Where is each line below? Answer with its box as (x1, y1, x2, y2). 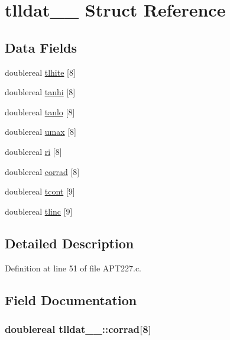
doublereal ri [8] (5, 145, 62, 157)
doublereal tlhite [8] (5, 66, 76, 78)
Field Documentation (5, 290, 137, 309)
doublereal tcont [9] (5, 185, 75, 197)
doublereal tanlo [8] (5, 105, 75, 118)
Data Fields (5, 38, 77, 56)
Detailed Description (5, 234, 134, 252)
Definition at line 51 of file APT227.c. (5, 261, 142, 274)
